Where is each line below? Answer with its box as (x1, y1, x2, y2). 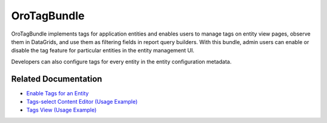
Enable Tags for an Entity (26, 89, 89, 96)
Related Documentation (11, 74, 102, 84)
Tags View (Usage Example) (26, 106, 97, 114)
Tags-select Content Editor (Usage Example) (26, 98, 138, 106)
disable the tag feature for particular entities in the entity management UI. (11, 47, 195, 54)
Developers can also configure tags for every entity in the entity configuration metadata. (11, 58, 232, 65)
